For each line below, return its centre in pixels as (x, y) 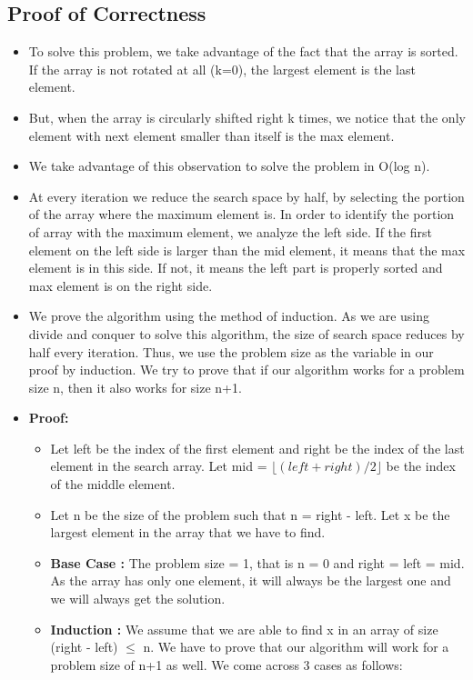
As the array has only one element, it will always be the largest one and (251, 580)
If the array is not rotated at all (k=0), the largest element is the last (222, 69)
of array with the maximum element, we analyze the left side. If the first (230, 231)
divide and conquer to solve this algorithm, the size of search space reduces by (247, 333)
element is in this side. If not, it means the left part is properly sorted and (236, 268)
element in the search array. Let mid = (159, 466)
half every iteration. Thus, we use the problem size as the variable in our (231, 351)
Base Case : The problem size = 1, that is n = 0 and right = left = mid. (257, 562)
